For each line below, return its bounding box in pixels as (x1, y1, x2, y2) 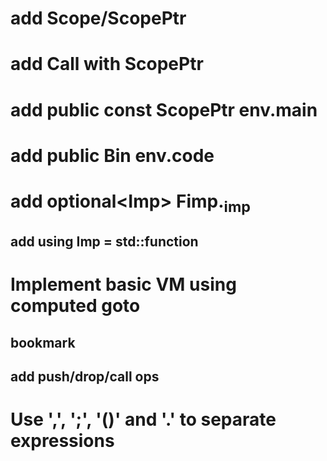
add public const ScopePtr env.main (10, 98, 318, 121)
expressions (10, 430, 115, 452)
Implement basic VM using (10, 273, 237, 296)
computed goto (10, 295, 141, 317)
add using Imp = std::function (10, 233, 199, 250)
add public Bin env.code (10, 144, 215, 167)
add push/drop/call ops (10, 368, 160, 385)
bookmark (10, 334, 76, 351)
